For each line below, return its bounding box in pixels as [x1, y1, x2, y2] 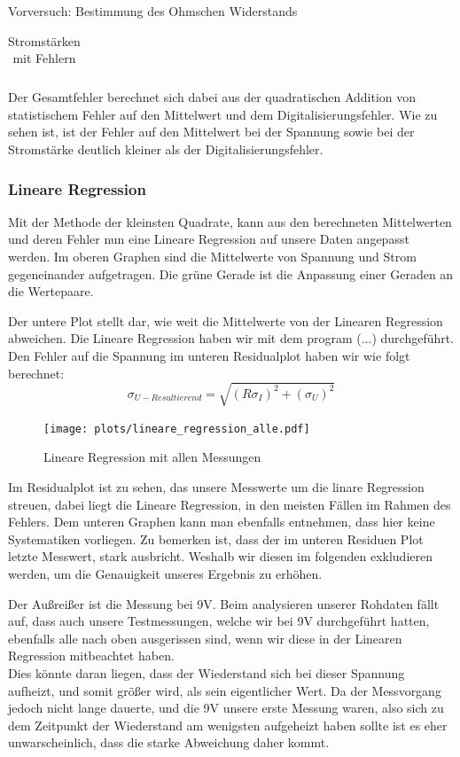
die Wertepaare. [8, 282, 94, 300]
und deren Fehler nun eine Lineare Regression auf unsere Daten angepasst [8, 230, 409, 248]
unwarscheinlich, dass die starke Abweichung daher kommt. [8, 733, 330, 752]
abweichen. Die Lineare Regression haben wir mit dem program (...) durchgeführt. [8, 329, 455, 347]
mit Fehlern [12, 49, 76, 67]
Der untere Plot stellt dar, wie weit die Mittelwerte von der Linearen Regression [8, 311, 443, 330]
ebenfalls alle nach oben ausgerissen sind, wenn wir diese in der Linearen [8, 628, 402, 647]
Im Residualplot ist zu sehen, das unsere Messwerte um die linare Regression [8, 478, 425, 496]
